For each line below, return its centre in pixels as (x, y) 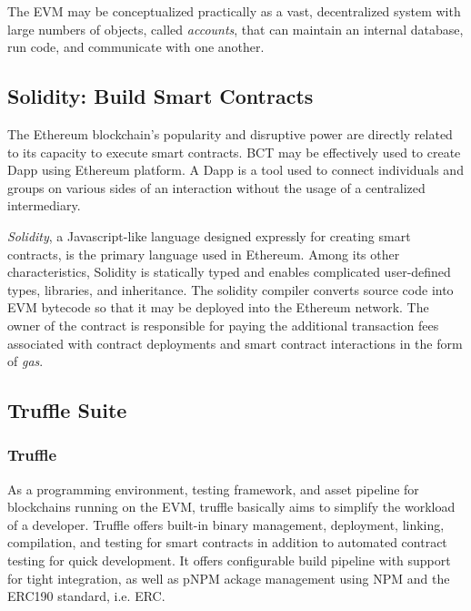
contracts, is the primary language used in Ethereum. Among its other (204, 254)
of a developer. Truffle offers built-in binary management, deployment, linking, (226, 524)
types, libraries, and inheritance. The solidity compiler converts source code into (230, 289)
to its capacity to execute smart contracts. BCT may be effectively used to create (234, 152)
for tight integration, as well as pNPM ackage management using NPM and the (229, 578)
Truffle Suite (67, 410)
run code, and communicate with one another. (136, 47)
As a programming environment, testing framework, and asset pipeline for (213, 489)
